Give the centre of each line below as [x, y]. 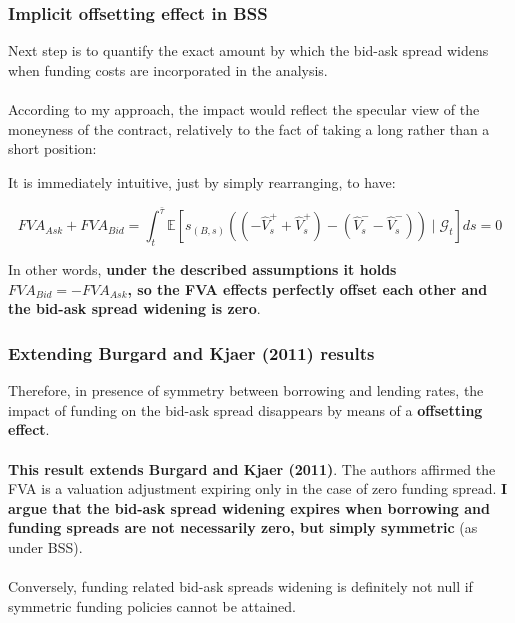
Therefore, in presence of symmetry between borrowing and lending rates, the [246, 390]
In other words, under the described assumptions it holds [202, 269]
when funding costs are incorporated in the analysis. [168, 69]
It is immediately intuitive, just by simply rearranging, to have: [202, 181]
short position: [52, 148]
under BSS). [45, 546]
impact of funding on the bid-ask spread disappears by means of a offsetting [245, 409]
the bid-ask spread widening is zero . [134, 308]
